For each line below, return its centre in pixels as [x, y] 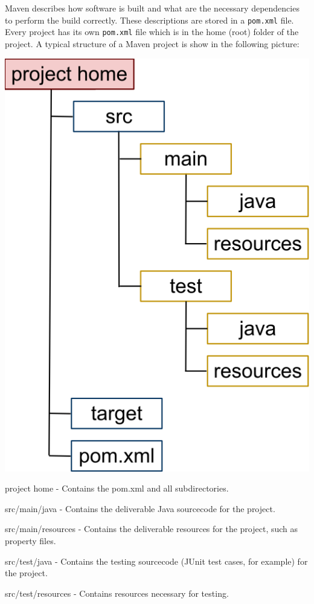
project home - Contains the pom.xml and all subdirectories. [117, 488]
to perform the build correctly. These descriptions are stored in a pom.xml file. [149, 20]
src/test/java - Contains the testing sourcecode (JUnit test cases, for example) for [156, 561]
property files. [30, 541]
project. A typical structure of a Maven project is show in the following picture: [152, 43]
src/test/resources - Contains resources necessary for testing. [117, 593]
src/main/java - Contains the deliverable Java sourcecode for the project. [140, 508]
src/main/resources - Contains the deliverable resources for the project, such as [152, 529]
